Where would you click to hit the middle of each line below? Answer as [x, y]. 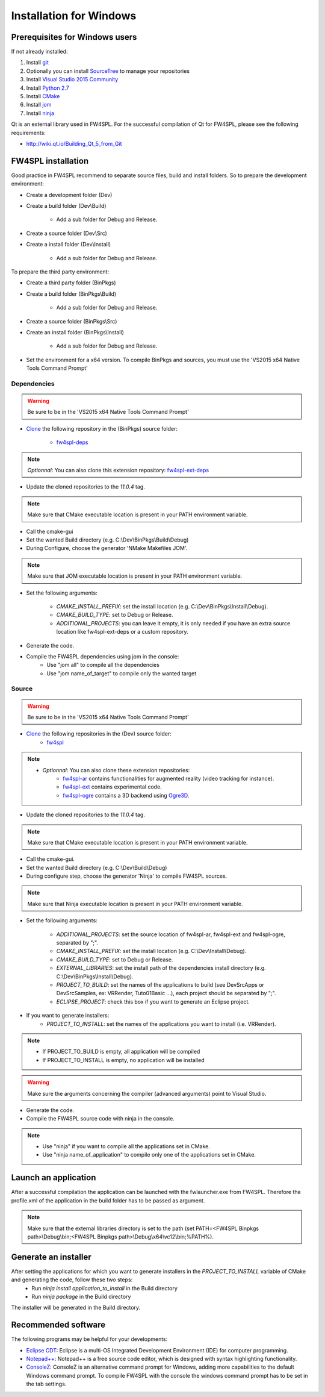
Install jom [39, 105]
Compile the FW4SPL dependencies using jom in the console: [103, 656]
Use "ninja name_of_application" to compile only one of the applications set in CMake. [149, 1155]
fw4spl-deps [72, 442]
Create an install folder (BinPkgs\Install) [75, 332]
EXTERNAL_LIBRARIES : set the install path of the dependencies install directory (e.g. [161, 968]
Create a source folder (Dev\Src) [67, 233]
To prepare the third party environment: [60, 272]
